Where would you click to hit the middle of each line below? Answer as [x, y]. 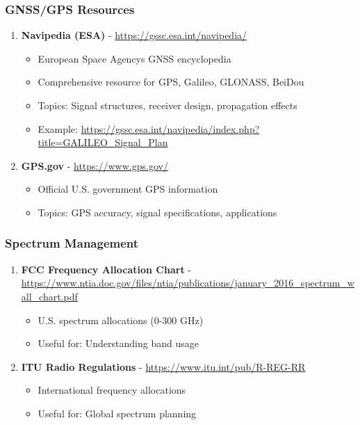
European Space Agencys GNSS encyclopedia [134, 58]
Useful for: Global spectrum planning [117, 413]
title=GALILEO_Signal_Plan [103, 142]
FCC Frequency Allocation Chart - [106, 269]
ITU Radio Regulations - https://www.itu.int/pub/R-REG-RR [163, 366]
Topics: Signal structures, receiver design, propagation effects [167, 105]
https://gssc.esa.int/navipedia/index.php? [170, 128]
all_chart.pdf [49, 296]
